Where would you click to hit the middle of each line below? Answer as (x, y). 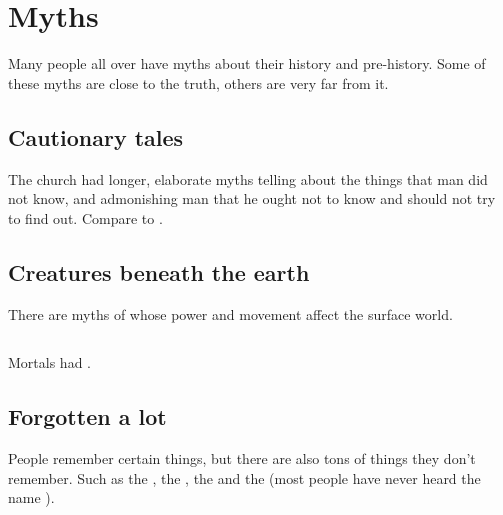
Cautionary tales (96, 136)
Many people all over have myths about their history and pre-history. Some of (247, 63)
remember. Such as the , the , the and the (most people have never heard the (244, 477)
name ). (31, 497)
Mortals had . (49, 362)
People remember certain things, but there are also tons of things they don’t (242, 458)
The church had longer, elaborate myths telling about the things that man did (248, 178)
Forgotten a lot (87, 416)
